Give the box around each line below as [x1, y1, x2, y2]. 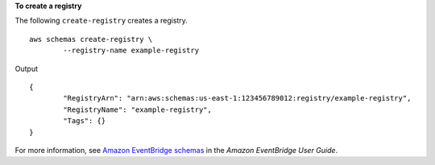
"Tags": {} [63, 117, 106, 126]
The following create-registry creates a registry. [14, 16, 188, 26]
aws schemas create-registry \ [29, 35, 153, 43]
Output [14, 64, 38, 73]
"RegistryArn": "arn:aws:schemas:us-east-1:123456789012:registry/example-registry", [63, 93, 412, 103]
